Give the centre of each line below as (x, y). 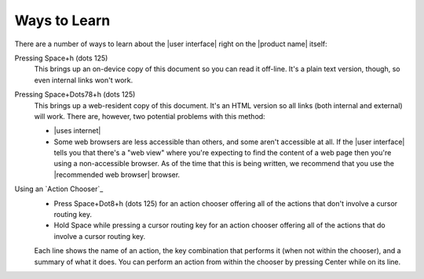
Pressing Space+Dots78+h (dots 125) (75, 95)
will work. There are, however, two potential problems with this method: (150, 116)
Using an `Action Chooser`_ (59, 189)
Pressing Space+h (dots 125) (61, 58)
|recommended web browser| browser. (117, 174)
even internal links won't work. (84, 80)
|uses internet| (77, 131)
